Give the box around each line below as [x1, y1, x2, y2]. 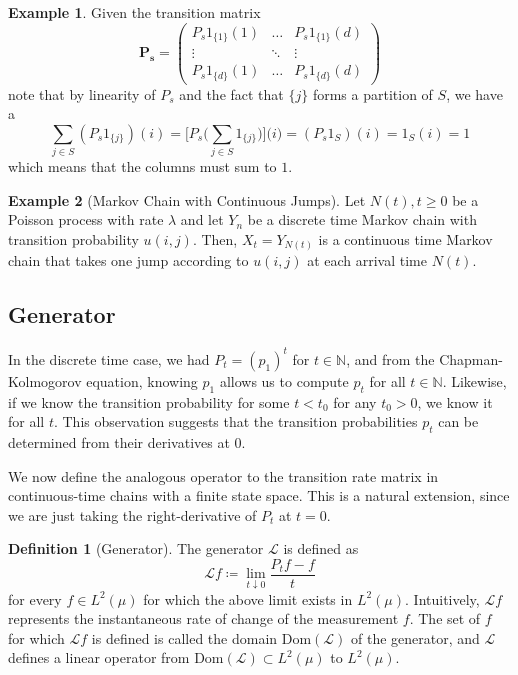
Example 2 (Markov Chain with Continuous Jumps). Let [8, 189, 366, 210]
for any [333, 391, 377, 412]
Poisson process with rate [8, 209, 164, 230]
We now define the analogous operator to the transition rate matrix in [8, 465, 439, 486]
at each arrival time [307, 250, 427, 271]
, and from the [346, 348, 435, 369]
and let [180, 209, 224, 230]
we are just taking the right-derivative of [8, 504, 257, 525]
